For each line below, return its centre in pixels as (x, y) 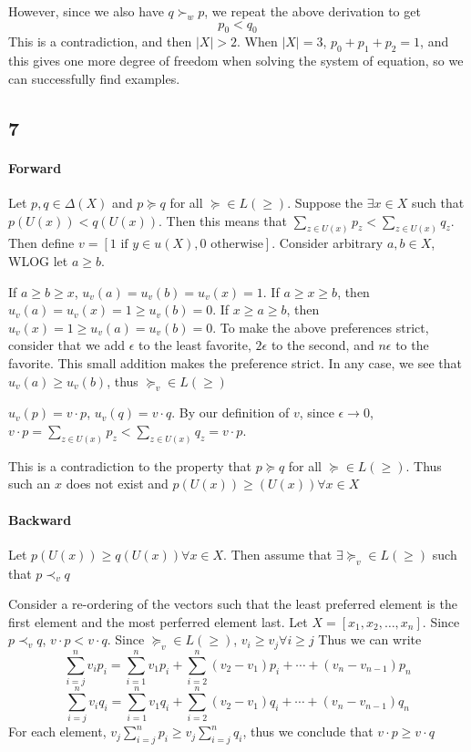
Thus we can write (370, 639)
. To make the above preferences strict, (321, 327)
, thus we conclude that (308, 731)
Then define (41, 243)
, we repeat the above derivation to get (312, 11)
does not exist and (117, 484)
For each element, (57, 731)
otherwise (237, 245)
